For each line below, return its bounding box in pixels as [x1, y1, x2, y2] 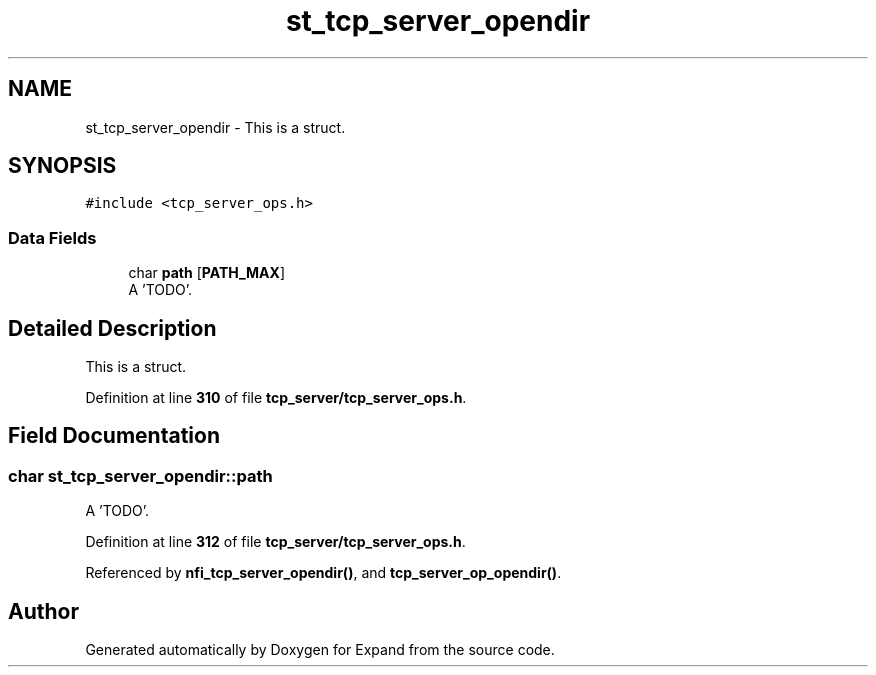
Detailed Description [8, 315, 217, 341]
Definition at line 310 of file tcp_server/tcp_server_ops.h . [85, 389, 467, 407]
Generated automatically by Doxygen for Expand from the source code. [85, 641, 555, 659]
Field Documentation [8, 423, 220, 449]
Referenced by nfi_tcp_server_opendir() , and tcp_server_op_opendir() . [85, 564, 562, 582]
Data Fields [8, 227, 97, 248]
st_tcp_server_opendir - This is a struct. [85, 118, 346, 136]
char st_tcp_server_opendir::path [8, 465, 273, 486]
